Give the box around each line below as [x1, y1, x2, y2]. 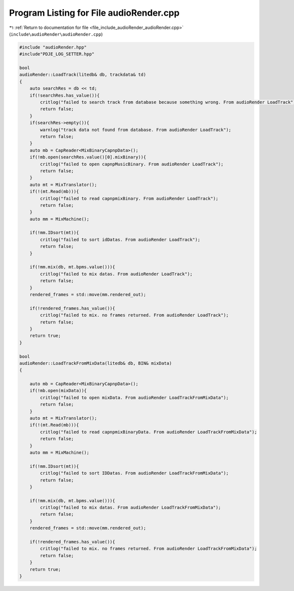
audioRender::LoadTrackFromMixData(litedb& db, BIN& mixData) [19, 360, 172, 366]
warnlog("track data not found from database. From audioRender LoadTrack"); [40, 127, 231, 133]
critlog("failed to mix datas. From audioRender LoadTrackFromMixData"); [40, 505, 221, 510]
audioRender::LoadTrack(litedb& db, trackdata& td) [19, 72, 147, 78]
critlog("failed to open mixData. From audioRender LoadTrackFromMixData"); [40, 395, 229, 400]
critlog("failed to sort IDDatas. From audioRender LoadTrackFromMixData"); [40, 470, 229, 476]
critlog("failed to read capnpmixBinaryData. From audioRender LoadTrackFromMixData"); [40, 429, 257, 434]
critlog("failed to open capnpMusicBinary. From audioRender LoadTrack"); [40, 161, 224, 167]
